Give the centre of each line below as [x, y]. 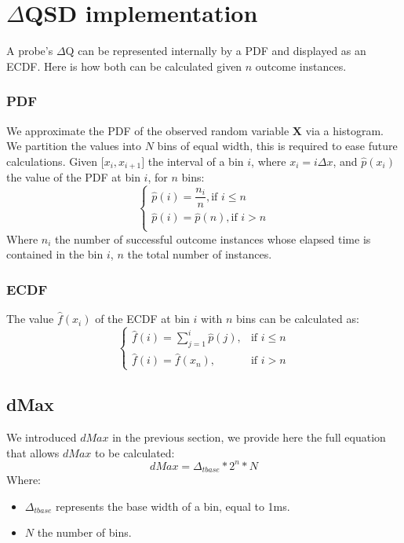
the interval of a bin [196, 161]
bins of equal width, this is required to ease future [277, 146]
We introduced [42, 437]
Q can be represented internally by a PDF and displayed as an [216, 51]
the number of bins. [84, 532]
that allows [33, 452]
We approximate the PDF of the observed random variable [148, 130]
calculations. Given [52, 161]
